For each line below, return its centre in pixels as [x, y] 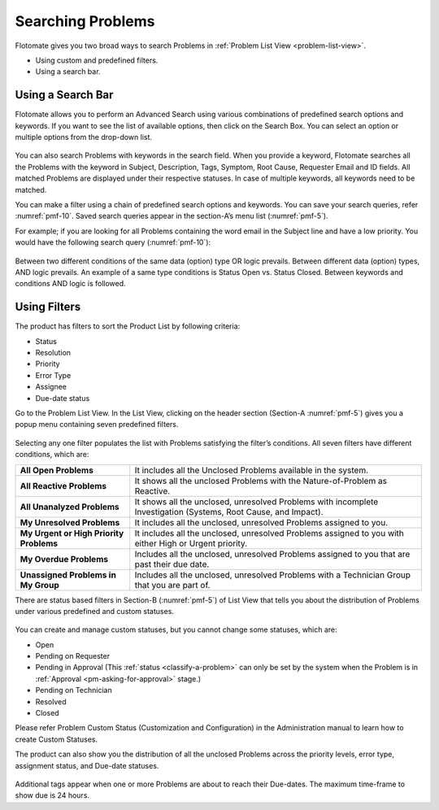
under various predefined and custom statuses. [95, 611]
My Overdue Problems [64, 559]
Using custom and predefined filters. [97, 60]
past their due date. [172, 564]
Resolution [53, 353]
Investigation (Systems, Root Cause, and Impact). [229, 512]
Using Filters [48, 307]
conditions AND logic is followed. [70, 284]
